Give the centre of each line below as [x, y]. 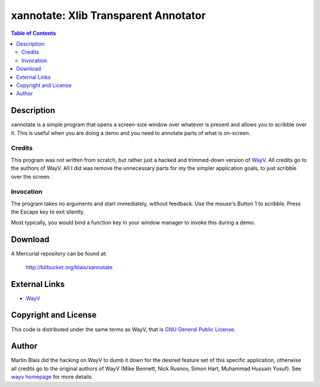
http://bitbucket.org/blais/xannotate [69, 267]
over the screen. [31, 176]
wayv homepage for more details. [52, 377]
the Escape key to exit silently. [48, 212]
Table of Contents [33, 33]
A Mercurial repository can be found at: [59, 254]
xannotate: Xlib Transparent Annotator [108, 15]
